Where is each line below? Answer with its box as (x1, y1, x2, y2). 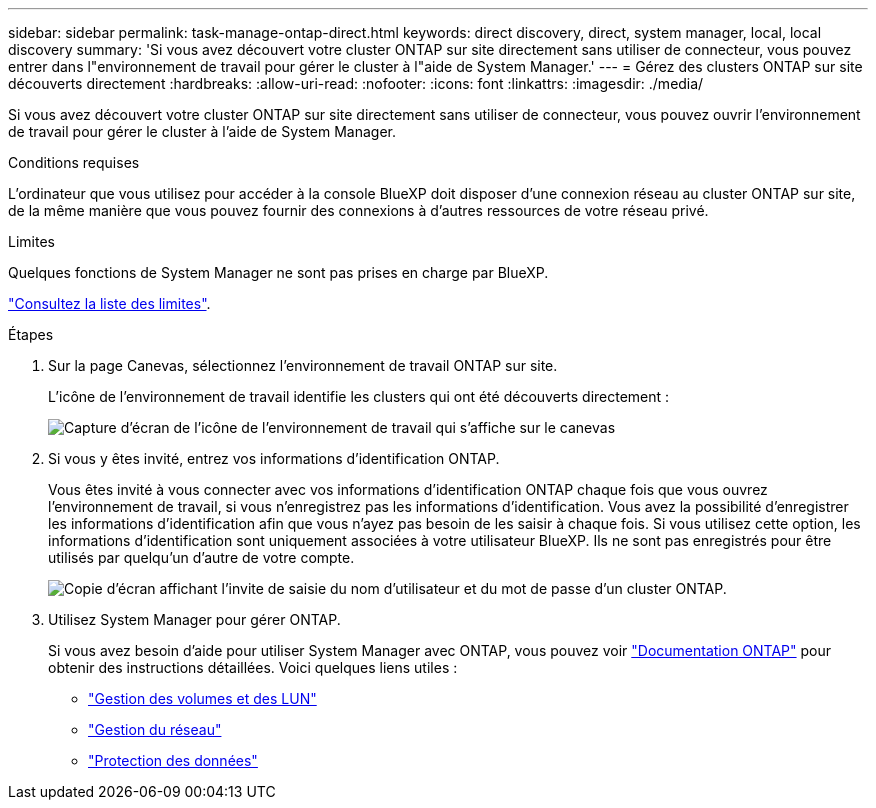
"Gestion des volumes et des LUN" (88, 690, 317, 707)
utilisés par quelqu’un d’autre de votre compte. (48, 549, 355, 566)
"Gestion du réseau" (88, 721, 222, 738)
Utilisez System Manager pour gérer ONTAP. (48, 611, 341, 628)
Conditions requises (8, 154, 140, 171)
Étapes (8, 326, 54, 343)
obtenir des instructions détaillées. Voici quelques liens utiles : (48, 659, 458, 676)
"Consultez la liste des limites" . (8, 295, 211, 312)
